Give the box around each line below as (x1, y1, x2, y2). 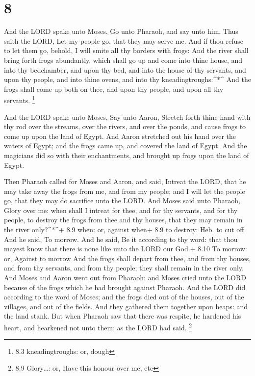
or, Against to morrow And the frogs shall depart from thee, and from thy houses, (4, 253, 251, 263)
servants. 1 (4, 94, 35, 105)
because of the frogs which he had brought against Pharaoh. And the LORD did (4, 282, 246, 292)
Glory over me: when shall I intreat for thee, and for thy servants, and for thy (4, 205, 238, 215)
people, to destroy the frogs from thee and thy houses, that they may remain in (4, 215, 243, 225)
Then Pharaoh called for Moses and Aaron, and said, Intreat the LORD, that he (4, 176, 246, 187)
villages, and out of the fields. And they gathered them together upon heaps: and (4, 301, 248, 311)
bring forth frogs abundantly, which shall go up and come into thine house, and (4, 54, 243, 65)
